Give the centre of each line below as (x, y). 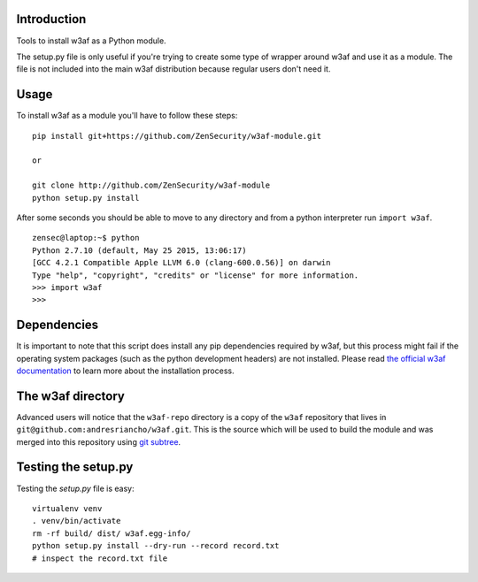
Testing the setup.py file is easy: (75, 488)
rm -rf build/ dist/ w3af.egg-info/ (112, 533)
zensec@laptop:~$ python (86, 238)
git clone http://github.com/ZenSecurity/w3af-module (151, 185)
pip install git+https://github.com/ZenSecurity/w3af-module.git (177, 136)
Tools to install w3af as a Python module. (92, 41)
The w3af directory (71, 396)
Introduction (51, 19)
